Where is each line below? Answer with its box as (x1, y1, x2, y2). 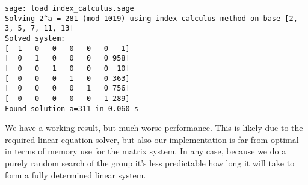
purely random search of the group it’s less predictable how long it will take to (5, 157, 295, 169)
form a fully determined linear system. (5, 168, 146, 181)
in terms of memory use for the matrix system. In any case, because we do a (5, 145, 286, 157)
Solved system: (5, 34, 66, 43)
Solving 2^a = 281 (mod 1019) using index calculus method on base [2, (5, 14, 298, 23)
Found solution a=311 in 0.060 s (5, 104, 138, 113)
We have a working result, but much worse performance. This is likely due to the (5, 121, 303, 134)
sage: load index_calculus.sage (5, 4, 134, 13)
